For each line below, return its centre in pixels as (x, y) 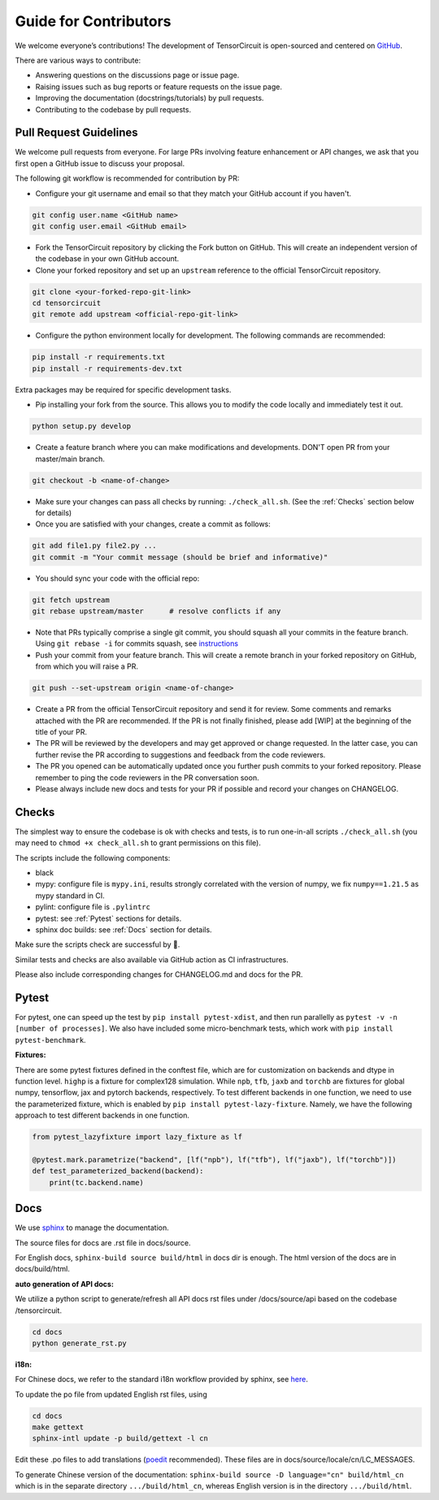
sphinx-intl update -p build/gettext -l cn (120, 1439)
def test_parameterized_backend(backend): (118, 1171)
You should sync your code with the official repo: (117, 578)
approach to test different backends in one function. (102, 1115)
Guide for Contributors (93, 21)
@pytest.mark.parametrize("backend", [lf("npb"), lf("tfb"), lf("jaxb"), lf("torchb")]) (215, 1160)
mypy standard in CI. (70, 896)
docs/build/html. (43, 1269)
